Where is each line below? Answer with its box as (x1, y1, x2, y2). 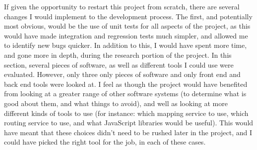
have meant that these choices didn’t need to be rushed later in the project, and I (4, 127, 253, 137)
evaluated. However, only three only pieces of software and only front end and (4, 69, 241, 79)
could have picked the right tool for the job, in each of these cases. (4, 137, 206, 147)
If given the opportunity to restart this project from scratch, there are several (4, 1, 240, 11)
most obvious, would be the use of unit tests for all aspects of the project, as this (4, 21, 251, 31)
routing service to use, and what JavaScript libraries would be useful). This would (4, 117, 254, 128)
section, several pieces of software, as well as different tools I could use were (4, 59, 234, 70)
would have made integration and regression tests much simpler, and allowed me (4, 30, 248, 40)
